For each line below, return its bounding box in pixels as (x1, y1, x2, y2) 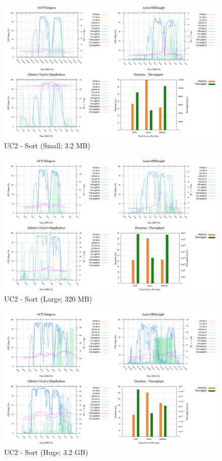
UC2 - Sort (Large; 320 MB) (4, 293, 92, 304)
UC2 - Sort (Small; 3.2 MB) (4, 140, 90, 150)
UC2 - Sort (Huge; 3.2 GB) (4, 446, 88, 457)
